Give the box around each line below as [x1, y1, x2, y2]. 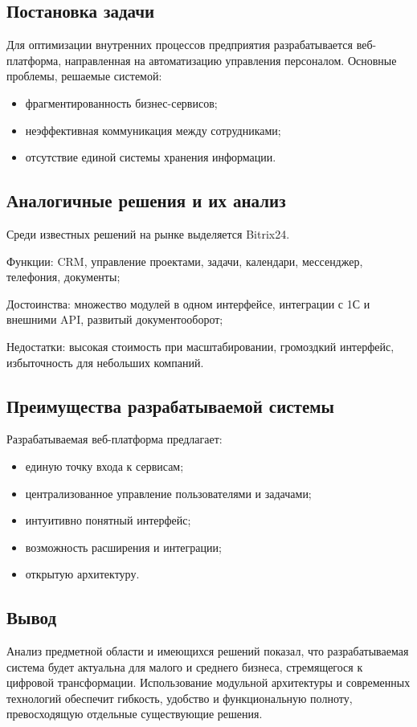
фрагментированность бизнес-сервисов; [25, 94, 218, 111]
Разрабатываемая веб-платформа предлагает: [6, 431, 223, 447]
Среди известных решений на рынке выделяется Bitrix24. [6, 225, 290, 242]
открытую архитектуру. [25, 566, 140, 582]
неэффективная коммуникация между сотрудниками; [25, 121, 281, 138]
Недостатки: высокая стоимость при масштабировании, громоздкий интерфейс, [6, 337, 395, 354]
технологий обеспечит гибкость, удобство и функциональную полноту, [6, 689, 353, 706]
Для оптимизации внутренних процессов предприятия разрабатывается [6, 36, 353, 53]
